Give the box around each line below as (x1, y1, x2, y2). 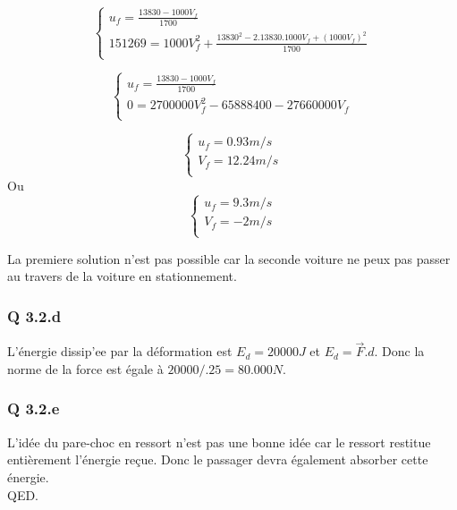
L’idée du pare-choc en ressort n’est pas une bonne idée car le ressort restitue (7, 432, 431, 451)
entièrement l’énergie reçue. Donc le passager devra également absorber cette (7, 450, 428, 469)
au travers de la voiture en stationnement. (7, 267, 237, 285)
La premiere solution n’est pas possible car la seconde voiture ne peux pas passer (7, 249, 451, 268)
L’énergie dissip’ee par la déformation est (7, 342, 233, 361)
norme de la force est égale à (7, 359, 164, 378)
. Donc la (374, 342, 425, 361)
